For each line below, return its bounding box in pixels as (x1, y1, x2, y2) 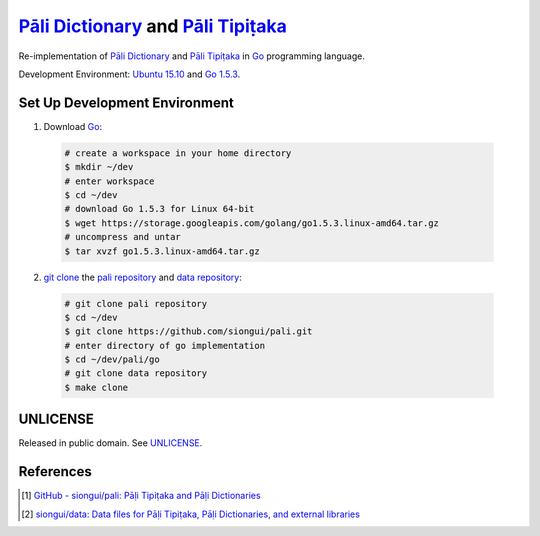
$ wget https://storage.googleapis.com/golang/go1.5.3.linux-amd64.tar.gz (64, 217, 440, 229)
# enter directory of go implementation (64, 340, 265, 351)
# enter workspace (64, 175, 155, 187)
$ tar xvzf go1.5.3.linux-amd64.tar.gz (64, 245, 260, 257)
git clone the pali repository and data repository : (43, 271, 242, 283)
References (18, 463, 92, 480)
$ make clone (64, 381, 129, 393)
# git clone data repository (64, 368, 208, 379)
